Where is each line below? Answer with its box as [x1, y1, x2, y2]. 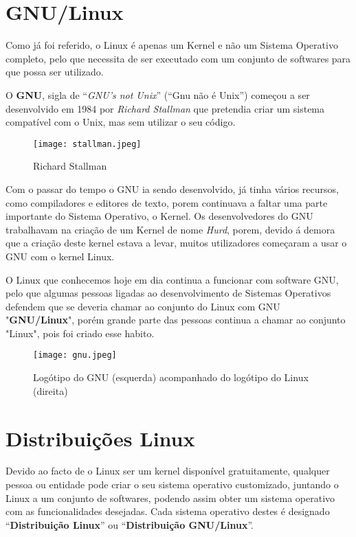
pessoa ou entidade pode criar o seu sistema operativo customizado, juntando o [5, 477, 339, 492]
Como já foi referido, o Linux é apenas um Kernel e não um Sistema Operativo [5, 38, 338, 52]
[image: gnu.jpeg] [33, 350, 117, 361]
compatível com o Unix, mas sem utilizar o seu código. [5, 115, 236, 129]
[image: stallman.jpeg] [33, 139, 142, 149]
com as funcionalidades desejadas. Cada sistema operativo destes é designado [5, 504, 330, 518]
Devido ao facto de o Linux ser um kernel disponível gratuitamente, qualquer [5, 464, 330, 478]
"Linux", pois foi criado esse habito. [5, 325, 155, 340]
